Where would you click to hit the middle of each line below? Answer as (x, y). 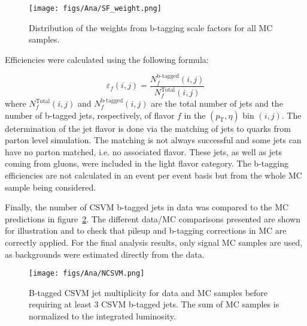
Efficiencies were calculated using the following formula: (107, 59)
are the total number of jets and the (217, 103)
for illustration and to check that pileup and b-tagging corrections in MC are (146, 230)
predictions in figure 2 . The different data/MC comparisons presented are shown (153, 218)
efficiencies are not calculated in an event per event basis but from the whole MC (153, 175)
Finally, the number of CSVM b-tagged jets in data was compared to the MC (147, 207)
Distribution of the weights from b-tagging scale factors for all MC (151, 27)
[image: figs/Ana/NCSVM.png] (87, 274)
